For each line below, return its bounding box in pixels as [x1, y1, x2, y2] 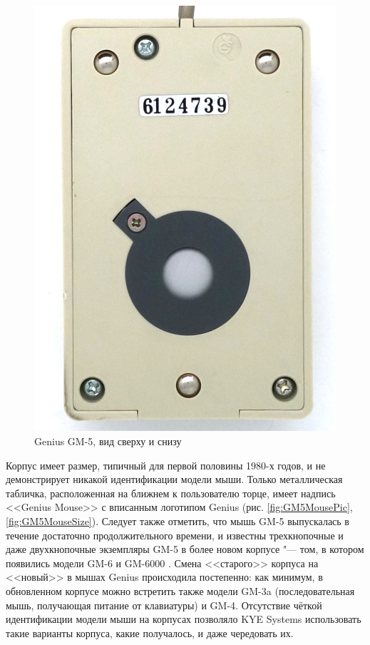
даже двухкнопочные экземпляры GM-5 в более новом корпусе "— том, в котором [6, 542, 364, 557]
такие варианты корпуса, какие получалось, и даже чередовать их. [6, 625, 294, 640]
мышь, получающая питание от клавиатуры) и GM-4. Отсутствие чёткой [6, 597, 322, 612]
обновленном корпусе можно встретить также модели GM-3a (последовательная [6, 583, 355, 598]
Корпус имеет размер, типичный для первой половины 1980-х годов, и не [6, 457, 326, 472]
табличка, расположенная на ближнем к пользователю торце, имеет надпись [6, 485, 336, 500]
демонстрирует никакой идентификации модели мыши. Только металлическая [6, 472, 343, 487]
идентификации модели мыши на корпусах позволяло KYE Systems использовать [6, 611, 361, 626]
